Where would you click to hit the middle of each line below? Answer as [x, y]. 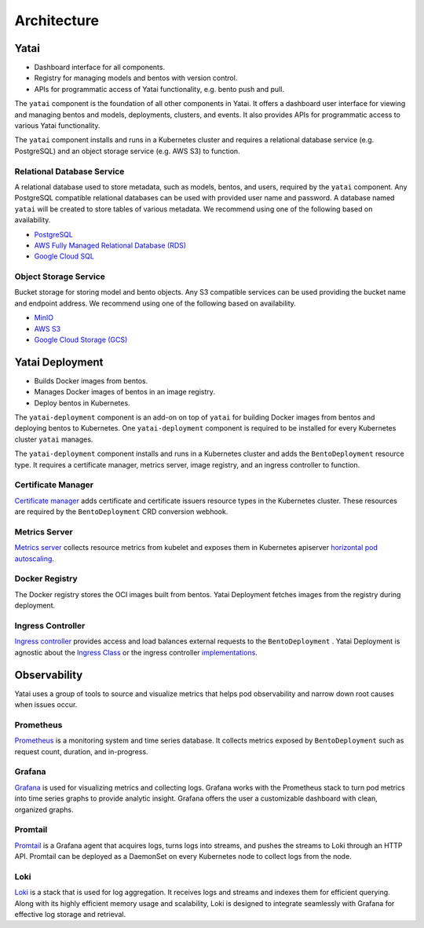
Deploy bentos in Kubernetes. [82, 403]
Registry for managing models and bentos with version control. [136, 78]
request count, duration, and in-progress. [81, 751]
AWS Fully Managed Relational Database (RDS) [110, 245]
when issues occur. [46, 705]
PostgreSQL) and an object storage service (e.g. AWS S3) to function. [127, 151]
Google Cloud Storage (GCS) [81, 339]
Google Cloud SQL [64, 256]
